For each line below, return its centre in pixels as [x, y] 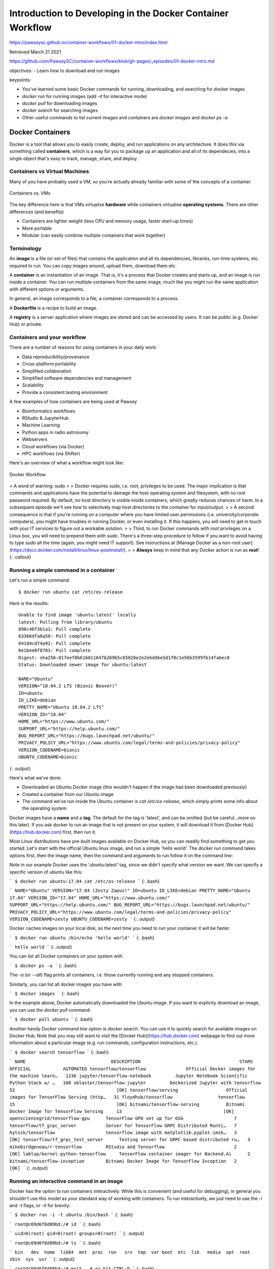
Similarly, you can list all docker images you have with [65, 984]
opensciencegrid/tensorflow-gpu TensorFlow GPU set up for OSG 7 [123, 1118]
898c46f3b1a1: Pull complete [55, 629]
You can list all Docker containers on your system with [66, 956]
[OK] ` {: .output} [29, 1168]
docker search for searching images [60, 110]
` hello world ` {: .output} [41, 947]
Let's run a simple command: [40, 580]
